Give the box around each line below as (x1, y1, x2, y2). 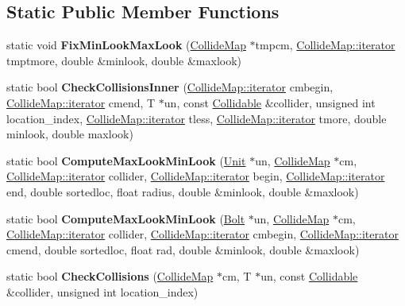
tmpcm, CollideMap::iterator (255, 37, 395, 53)
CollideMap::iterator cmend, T (6, 94, 156, 110)
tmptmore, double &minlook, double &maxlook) (6, 52, 242, 68)
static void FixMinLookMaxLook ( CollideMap (6, 37, 246, 53)
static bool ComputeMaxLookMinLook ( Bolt (6, 210, 245, 227)
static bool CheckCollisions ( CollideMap (6, 268, 214, 285)
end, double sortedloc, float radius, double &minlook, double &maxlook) (6, 183, 359, 199)
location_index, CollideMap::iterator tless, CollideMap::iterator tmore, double (6, 110, 387, 126)
